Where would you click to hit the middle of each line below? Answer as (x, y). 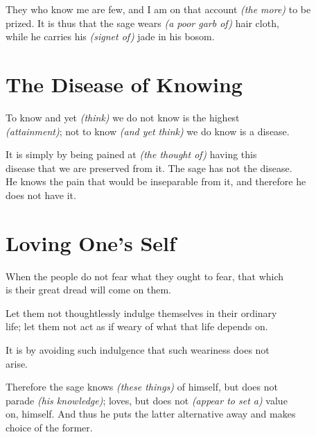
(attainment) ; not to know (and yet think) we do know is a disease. (148, 131)
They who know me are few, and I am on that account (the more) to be (158, 9)
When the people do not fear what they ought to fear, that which (145, 276)
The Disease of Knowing (124, 84)
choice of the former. (49, 427)
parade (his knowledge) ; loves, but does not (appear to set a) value (147, 400)
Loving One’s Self (91, 242)
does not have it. (41, 195)
